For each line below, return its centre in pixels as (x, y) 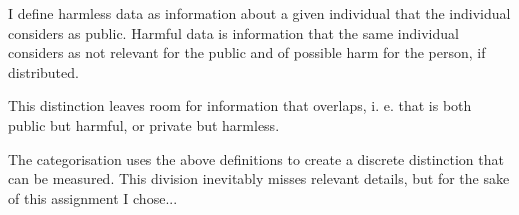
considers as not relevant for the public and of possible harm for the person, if (247, 52)
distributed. (43, 71)
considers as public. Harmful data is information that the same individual (233, 32)
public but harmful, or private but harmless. (144, 124)
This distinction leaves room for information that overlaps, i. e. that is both (240, 105)
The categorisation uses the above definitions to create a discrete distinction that (256, 158)
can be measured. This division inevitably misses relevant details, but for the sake (259, 178)
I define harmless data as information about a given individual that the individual (259, 13)
